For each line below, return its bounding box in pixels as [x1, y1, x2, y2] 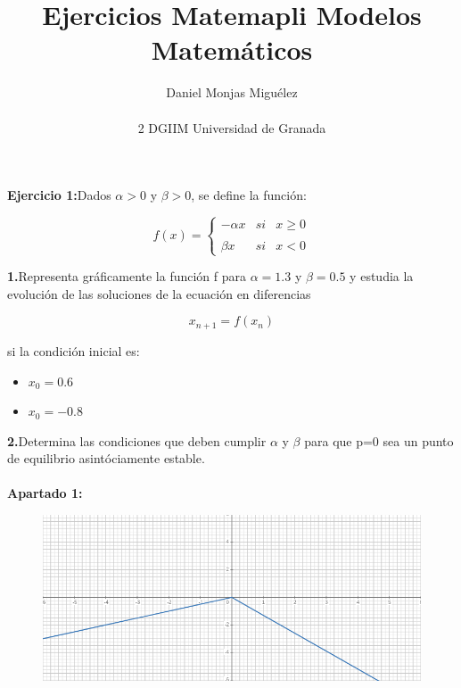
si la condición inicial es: [7, 341, 140, 360]
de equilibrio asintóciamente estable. [7, 449, 205, 468]
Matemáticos [151, 31, 313, 68]
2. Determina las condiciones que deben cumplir [7, 431, 267, 450]
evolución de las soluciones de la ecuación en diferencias [7, 284, 311, 303]
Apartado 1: [7, 484, 83, 502]
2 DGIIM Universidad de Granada [137, 118, 326, 137]
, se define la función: [191, 186, 307, 204]
